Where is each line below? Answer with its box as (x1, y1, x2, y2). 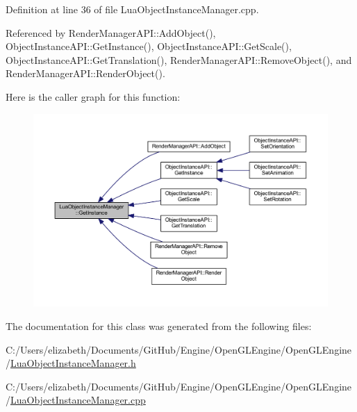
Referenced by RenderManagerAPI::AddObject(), (6, 25, 216, 40)
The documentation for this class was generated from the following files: (6, 318, 312, 333)
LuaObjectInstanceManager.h (10, 356, 136, 370)
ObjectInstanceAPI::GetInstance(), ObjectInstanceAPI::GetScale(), (6, 39, 292, 53)
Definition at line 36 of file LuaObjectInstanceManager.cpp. (6, 2, 259, 16)
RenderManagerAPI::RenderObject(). (6, 66, 165, 81)
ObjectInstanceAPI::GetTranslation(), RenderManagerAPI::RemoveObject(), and (6, 52, 352, 67)
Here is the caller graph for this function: (6, 89, 181, 104)
